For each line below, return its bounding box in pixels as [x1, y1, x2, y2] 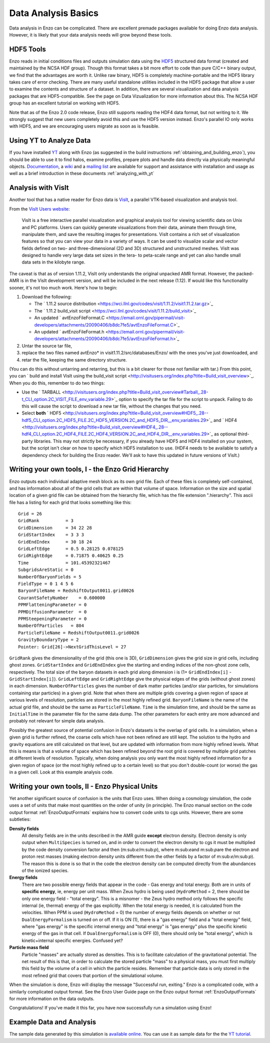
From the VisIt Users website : [9, 205, 70, 212]
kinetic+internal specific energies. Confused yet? [21, 937, 123, 943]
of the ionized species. [21, 867, 69, 873]
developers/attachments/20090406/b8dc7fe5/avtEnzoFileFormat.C [34, 321, 173, 327]
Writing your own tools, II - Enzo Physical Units [9, 782, 158, 790]
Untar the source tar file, [21, 342, 72, 348]
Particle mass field [9, 944, 49, 950]
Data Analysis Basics [9, 7, 98, 18]
